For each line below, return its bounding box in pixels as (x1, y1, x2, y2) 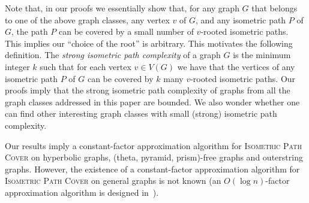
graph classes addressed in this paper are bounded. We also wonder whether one (5, 95, 300, 108)
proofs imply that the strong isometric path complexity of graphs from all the (5, 84, 290, 96)
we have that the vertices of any (177, 60, 295, 72)
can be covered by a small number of (59, 25, 194, 38)
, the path (11, 25, 48, 38)
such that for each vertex (40, 60, 131, 72)
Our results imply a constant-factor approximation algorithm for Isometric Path (5, 139, 302, 152)
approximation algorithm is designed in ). (5, 186, 159, 198)
